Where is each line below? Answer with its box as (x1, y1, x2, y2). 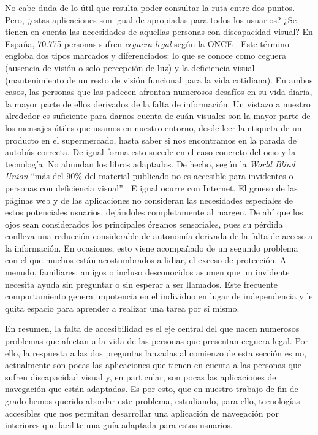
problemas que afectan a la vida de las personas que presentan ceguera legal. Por (5, 334, 309, 347)
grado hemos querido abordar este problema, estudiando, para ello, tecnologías (5, 395, 300, 407)
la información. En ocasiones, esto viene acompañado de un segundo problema (5, 241, 298, 254)
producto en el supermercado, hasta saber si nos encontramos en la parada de (5, 133, 297, 146)
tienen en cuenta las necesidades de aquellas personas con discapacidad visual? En (5, 25, 313, 38)
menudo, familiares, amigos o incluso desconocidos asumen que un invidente (5, 266, 290, 279)
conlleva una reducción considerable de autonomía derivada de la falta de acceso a (5, 229, 313, 242)
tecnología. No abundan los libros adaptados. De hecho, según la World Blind (5, 157, 295, 170)
